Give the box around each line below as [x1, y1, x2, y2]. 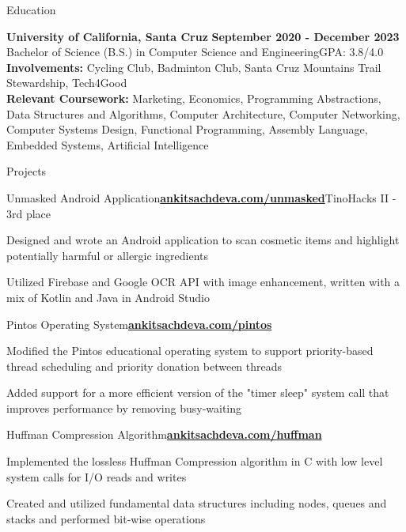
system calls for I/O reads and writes [6, 468, 187, 485]
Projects [6, 163, 47, 179]
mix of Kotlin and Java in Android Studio [6, 289, 210, 305]
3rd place [6, 205, 51, 221]
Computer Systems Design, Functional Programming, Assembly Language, [6, 121, 368, 138]
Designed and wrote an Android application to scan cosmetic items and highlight [6, 232, 400, 248]
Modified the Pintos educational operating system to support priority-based [6, 342, 374, 359]
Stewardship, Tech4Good [6, 74, 127, 91]
